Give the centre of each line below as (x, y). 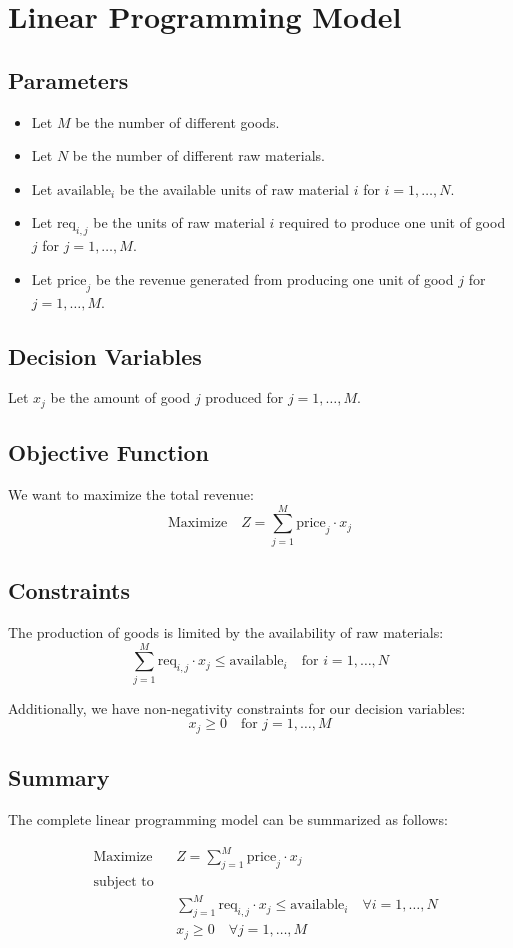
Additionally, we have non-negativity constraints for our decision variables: (237, 707)
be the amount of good (120, 397)
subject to (123, 881)
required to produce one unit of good (392, 222)
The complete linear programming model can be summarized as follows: (228, 818)
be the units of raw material (179, 222)
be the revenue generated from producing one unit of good (274, 278)
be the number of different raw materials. (199, 155)
